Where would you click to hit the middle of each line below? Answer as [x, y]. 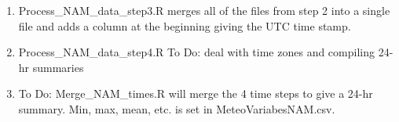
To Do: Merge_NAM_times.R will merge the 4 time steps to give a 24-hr [196, 93]
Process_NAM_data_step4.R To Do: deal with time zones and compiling [196, 52]
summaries [58, 67]
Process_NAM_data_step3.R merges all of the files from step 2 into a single [204, 10]
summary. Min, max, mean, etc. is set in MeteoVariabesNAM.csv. [177, 108]
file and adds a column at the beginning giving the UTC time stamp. [185, 25]
